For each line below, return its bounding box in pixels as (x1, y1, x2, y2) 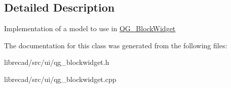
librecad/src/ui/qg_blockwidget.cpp (4, 73, 117, 84)
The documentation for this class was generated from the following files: (4, 40, 227, 50)
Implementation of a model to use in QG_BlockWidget (4, 23, 176, 34)
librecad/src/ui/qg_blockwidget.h (4, 57, 109, 67)
